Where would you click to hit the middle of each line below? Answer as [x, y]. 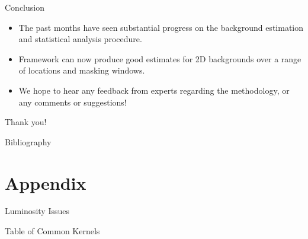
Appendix [46, 182]
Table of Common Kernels [52, 231]
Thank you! [26, 122]
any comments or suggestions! [73, 102]
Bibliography [28, 141]
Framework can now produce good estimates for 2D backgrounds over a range [160, 58]
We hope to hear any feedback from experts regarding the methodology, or [154, 90]
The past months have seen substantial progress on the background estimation [161, 27]
